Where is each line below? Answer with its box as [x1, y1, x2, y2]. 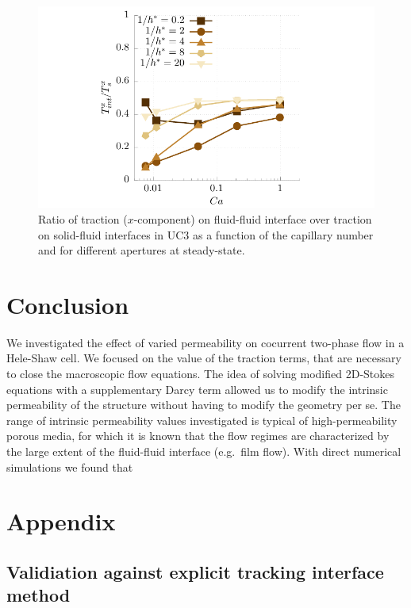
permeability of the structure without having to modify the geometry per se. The [6, 396, 401, 413]
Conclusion [6, 288, 129, 320]
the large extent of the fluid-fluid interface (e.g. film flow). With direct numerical [6, 443, 401, 460]
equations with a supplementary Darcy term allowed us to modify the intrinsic [6, 380, 388, 397]
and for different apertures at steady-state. [38, 242, 245, 258]
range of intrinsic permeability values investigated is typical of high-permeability [6, 411, 398, 428]
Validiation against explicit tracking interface [6, 560, 384, 583]
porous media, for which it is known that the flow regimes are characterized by [6, 427, 390, 444]
